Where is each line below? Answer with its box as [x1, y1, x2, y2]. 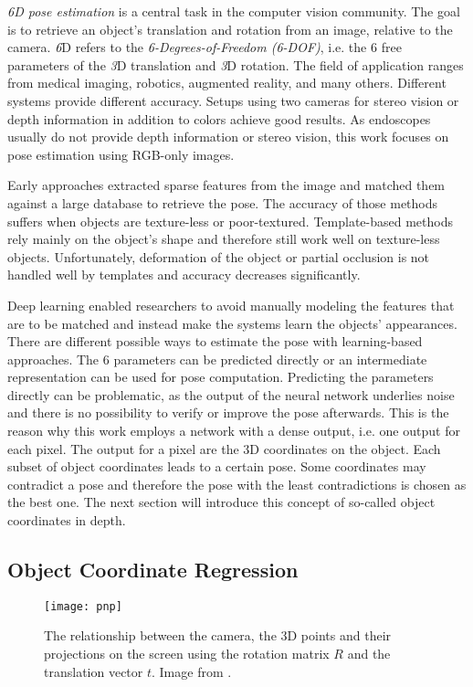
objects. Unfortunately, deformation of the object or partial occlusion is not [7, 247, 430, 266]
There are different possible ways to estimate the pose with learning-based [7, 332, 423, 351]
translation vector [44, 661, 143, 681]
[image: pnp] [44, 599, 122, 613]
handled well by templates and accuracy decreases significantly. [7, 265, 361, 284]
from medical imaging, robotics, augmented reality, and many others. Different [7, 73, 447, 92]
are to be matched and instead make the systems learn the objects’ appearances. [7, 313, 457, 333]
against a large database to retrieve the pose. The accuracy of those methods [7, 193, 438, 212]
